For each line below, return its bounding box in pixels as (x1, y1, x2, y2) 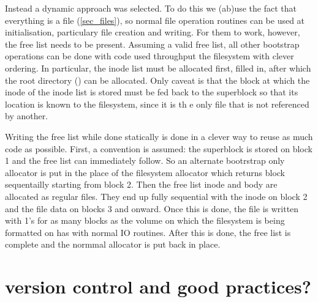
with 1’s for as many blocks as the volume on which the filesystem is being (5, 214, 285, 227)
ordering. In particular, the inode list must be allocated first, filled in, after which (5, 61, 311, 74)
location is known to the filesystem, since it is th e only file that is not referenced (5, 97, 309, 110)
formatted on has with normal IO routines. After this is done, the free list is (5, 226, 291, 238)
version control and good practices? (5, 274, 311, 299)
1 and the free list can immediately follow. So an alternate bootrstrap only (5, 154, 285, 167)
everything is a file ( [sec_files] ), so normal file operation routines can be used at (5, 13, 305, 26)
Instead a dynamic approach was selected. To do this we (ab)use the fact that (5, 2, 297, 14)
